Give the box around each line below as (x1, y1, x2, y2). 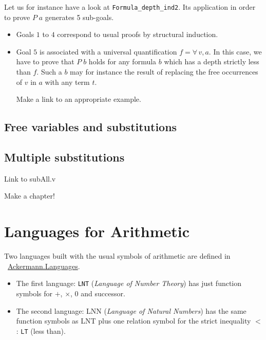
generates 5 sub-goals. (45, 11, 114, 22)
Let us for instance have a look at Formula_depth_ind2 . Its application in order (4, 2, 256, 12)
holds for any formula (88, 56, 157, 67)
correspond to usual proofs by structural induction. (57, 29, 218, 40)
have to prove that (16, 56, 74, 67)
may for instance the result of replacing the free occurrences (70, 66, 258, 77)
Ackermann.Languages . (8, 260, 80, 271)
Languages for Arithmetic (4, 221, 190, 242)
